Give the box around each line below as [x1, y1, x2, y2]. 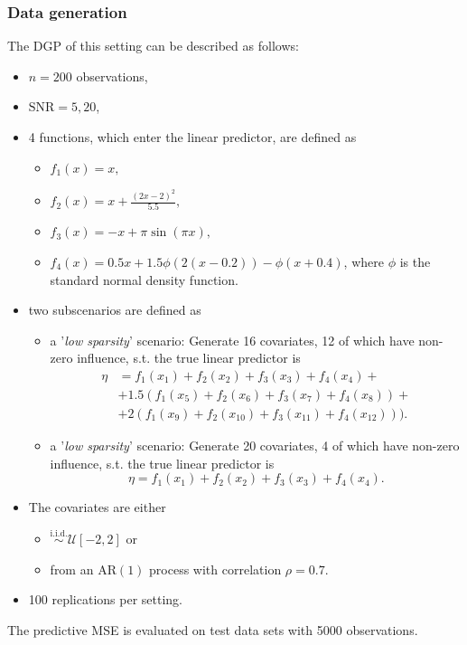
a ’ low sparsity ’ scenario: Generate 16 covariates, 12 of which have [50, 330, 415, 349]
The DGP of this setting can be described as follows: [7, 36, 299, 55]
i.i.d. [50, 529, 68, 539]
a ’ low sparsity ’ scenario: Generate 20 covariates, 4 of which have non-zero [50, 436, 460, 455]
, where [343, 251, 384, 270]
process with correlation [149, 559, 282, 578]
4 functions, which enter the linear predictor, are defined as [28, 128, 357, 146]
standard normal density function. [50, 270, 238, 289]
